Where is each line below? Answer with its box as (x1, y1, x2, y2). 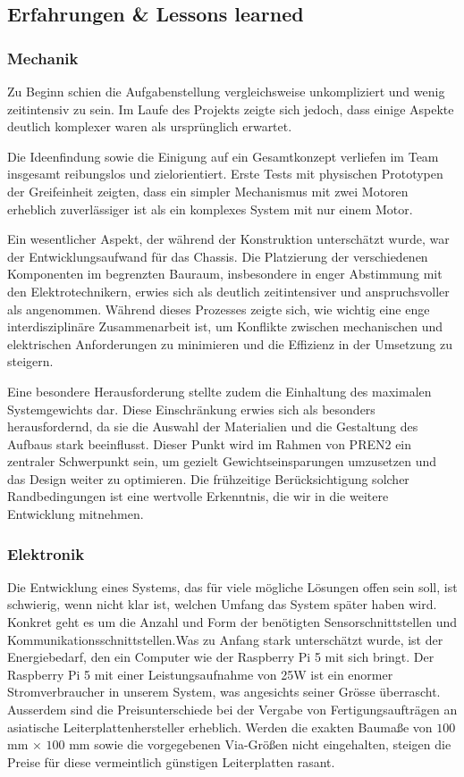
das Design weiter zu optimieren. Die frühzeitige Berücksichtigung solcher (7, 469, 409, 488)
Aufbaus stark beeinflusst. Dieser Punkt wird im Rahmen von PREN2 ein (7, 434, 412, 453)
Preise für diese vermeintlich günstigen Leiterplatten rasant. (7, 752, 335, 771)
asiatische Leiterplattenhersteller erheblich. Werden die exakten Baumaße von (7, 717, 433, 736)
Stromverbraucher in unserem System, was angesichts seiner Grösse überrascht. (7, 682, 441, 701)
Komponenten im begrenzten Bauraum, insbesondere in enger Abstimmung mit (7, 264, 443, 283)
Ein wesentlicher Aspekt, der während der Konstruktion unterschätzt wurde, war (7, 230, 450, 248)
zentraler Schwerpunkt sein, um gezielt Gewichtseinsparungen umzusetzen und (7, 452, 437, 471)
